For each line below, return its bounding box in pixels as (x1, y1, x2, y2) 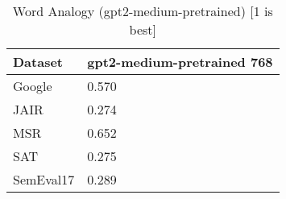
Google (13, 77, 52, 95)
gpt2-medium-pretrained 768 (87, 52, 273, 71)
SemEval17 (13, 170, 75, 189)
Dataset (13, 52, 64, 71)
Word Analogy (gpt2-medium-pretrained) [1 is (12, 2, 273, 20)
